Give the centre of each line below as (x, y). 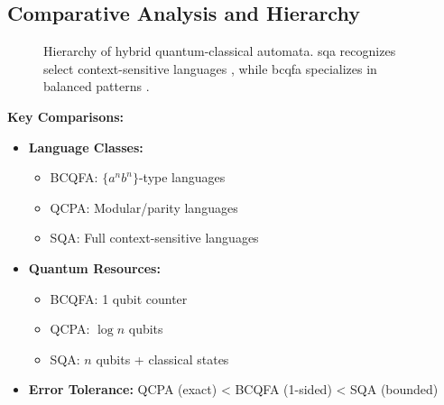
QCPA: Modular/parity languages (144, 207)
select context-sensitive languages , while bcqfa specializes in (210, 68)
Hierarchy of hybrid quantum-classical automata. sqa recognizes (220, 51)
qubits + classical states (162, 359)
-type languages (182, 177)
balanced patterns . (97, 86)
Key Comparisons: (65, 116)
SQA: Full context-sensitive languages (154, 238)
